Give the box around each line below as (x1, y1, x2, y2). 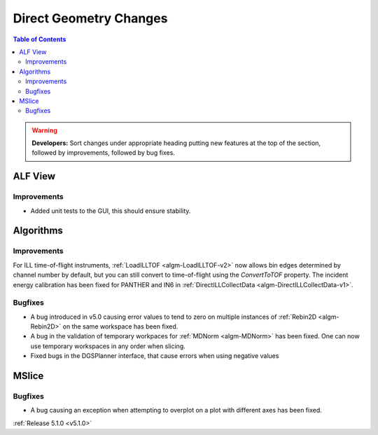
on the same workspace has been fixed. (62, 322, 178, 331)
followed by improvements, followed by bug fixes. (31, 149, 175, 157)
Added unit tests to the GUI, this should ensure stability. (30, 207, 191, 215)
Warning (31, 126, 57, 134)
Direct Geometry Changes (13, 11, 168, 26)
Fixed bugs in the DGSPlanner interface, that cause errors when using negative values (30, 352, 279, 360)
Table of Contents (13, 35, 66, 43)
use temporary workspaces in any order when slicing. (30, 342, 185, 350)
